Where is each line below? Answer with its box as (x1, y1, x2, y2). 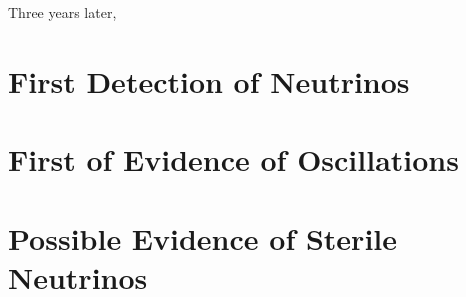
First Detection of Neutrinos (8, 60, 410, 101)
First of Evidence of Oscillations (8, 139, 459, 180)
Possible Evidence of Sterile (8, 217, 398, 258)
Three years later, (8, 2, 117, 22)
